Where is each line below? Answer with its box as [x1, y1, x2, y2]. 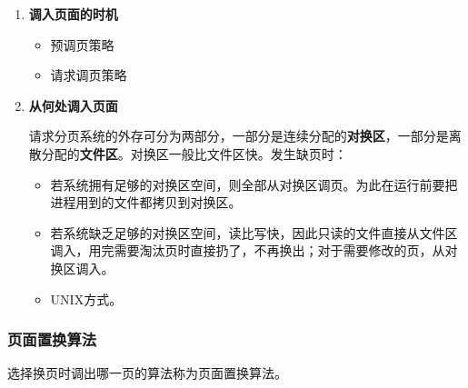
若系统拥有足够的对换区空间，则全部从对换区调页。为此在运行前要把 [50, 174, 458, 194]
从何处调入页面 [28, 95, 118, 114]
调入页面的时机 [28, 5, 118, 23]
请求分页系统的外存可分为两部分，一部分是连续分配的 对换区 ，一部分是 [28, 126, 449, 145]
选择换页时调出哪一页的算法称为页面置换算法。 [7, 363, 287, 383]
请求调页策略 [50, 65, 127, 85]
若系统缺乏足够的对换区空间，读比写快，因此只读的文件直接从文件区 [50, 223, 458, 242]
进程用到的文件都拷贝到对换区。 [50, 193, 242, 212]
